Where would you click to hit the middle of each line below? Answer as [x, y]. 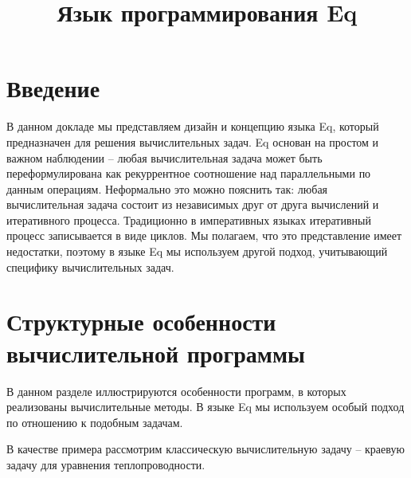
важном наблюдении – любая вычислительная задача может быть [164, 157]
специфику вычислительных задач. [90, 266]
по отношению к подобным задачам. [95, 422]
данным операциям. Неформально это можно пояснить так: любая [167, 188]
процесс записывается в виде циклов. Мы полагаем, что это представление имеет [204, 235]
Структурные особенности [141, 321]
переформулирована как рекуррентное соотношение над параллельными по [189, 173]
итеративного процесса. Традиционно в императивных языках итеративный [189, 219]
